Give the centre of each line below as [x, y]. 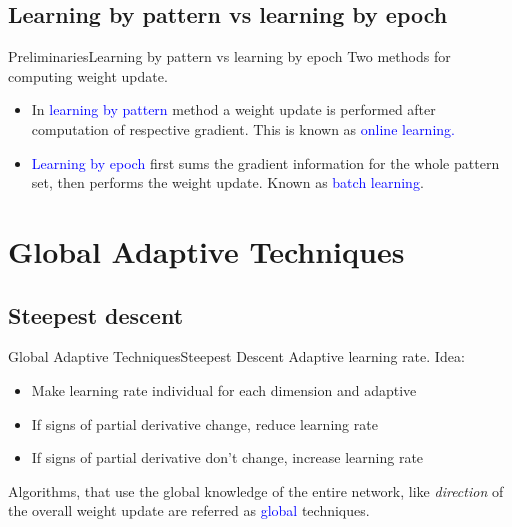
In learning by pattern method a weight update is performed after [233, 109]
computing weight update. [88, 75]
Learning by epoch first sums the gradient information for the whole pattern [265, 162]
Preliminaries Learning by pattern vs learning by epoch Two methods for [229, 56]
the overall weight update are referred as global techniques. [189, 510]
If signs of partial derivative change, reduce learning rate [204, 423]
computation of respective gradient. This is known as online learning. [243, 128]
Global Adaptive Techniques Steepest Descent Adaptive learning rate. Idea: [236, 356]
